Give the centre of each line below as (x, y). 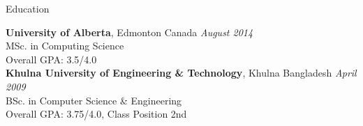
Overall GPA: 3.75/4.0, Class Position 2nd (96, 114)
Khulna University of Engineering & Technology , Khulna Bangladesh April (181, 73)
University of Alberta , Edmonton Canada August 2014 (129, 32)
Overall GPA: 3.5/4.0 (51, 59)
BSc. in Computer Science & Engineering (94, 100)
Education (28, 8)
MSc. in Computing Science (65, 46)
